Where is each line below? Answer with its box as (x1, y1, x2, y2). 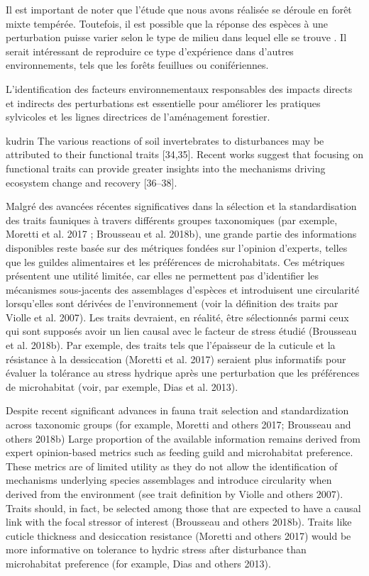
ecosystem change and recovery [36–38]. (6, 175, 177, 189)
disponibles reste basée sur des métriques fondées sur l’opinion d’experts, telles (6, 240, 348, 255)
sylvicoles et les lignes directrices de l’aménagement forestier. (6, 109, 270, 124)
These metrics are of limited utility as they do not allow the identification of (6, 458, 338, 473)
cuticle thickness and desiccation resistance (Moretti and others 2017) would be (6, 528, 351, 543)
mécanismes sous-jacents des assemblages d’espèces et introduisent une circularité (6, 282, 360, 297)
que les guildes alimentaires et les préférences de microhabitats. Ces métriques (6, 254, 345, 269)
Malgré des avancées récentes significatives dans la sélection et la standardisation (6, 199, 357, 214)
